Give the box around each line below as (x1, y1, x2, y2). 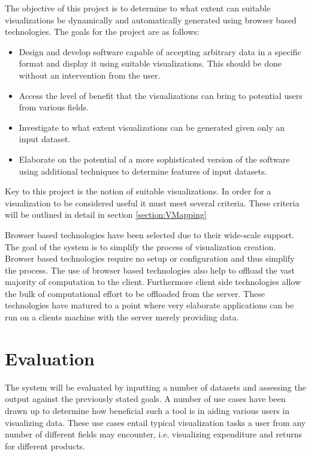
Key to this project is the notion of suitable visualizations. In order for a (5, 185, 271, 197)
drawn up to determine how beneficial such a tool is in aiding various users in (5, 404, 289, 416)
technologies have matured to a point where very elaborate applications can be (5, 299, 294, 311)
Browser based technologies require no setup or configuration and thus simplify (5, 252, 295, 265)
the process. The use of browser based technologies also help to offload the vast (5, 263, 295, 276)
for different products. (5, 439, 85, 452)
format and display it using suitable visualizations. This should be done (19, 57, 282, 70)
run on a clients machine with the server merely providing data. (5, 311, 239, 323)
